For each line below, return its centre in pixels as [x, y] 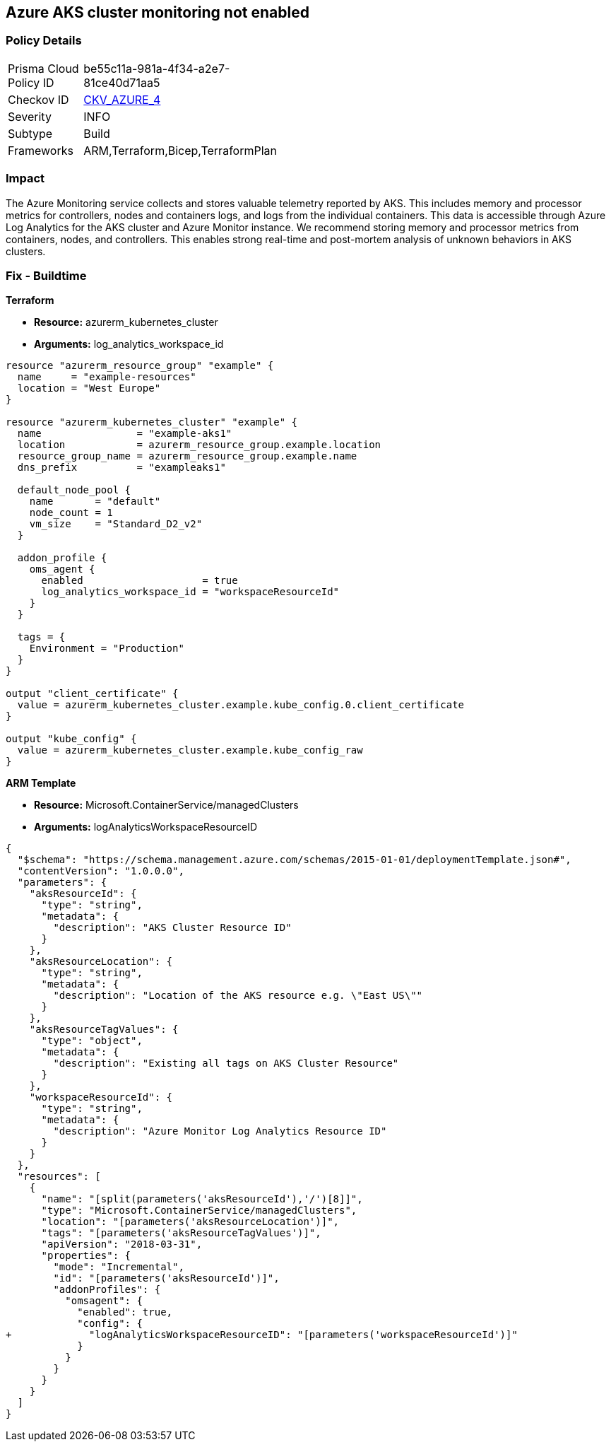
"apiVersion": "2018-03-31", [122, 1244]
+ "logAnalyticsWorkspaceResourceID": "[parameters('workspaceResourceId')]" [262, 1335]
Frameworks [41, 150]
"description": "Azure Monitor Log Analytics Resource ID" [220, 1131]
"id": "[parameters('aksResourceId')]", [166, 1278]
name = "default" [95, 502]
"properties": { [86, 1256]
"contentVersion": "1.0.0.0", [101, 871]
